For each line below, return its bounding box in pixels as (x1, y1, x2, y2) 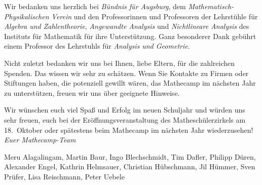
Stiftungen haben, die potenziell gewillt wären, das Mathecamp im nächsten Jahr (4, 78, 256, 88)
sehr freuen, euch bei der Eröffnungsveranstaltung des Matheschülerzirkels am (4, 114, 246, 125)
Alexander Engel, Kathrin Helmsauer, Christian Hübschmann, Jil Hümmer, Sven (4, 161, 255, 172)
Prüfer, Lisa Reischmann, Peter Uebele (4, 171, 125, 181)
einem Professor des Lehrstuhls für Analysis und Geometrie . (4, 41, 190, 51)
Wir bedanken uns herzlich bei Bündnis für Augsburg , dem (4, 1, 186, 11)
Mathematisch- (188, 1, 234, 11)
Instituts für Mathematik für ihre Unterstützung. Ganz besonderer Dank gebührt (4, 30, 256, 41)
